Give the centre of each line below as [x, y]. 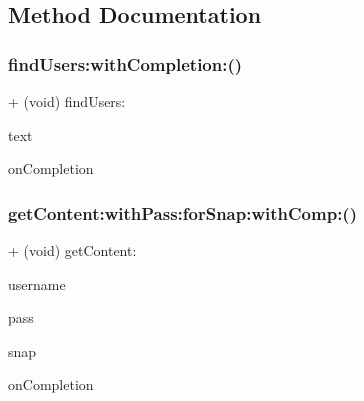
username [37, 283]
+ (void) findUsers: [67, 101]
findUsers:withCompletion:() [125, 63]
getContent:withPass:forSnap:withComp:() [182, 212]
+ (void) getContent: [72, 250]
